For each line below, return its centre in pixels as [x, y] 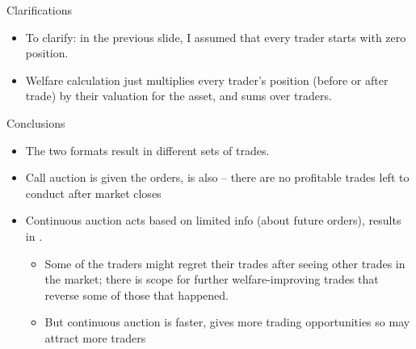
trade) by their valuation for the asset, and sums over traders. [179, 96]
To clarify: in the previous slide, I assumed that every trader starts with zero [216, 37]
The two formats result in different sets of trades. [147, 150]
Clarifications [40, 10]
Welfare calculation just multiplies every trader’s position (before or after [207, 80]
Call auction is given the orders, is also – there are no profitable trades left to [217, 177]
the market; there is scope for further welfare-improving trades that [212, 279]
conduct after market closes [93, 193]
